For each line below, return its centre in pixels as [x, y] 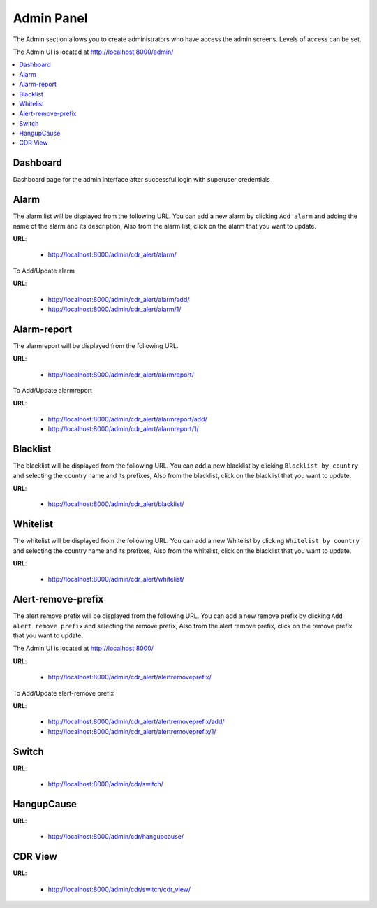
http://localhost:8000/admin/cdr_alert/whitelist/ [116, 579]
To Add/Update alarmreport [53, 391]
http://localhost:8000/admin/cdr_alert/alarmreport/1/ [123, 429]
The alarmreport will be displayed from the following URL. [96, 345]
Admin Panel [50, 18]
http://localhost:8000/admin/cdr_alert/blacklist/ [116, 504]
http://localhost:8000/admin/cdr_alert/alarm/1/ [114, 309]
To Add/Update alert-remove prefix [64, 693]
